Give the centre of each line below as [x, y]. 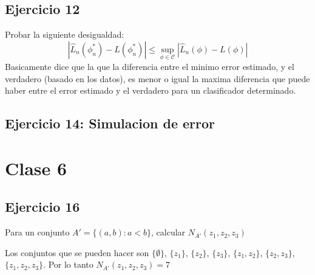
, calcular [168, 232]
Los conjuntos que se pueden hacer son [77, 252]
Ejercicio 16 [42, 207]
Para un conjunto [37, 232]
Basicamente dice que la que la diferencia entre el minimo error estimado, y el [150, 67]
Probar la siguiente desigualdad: [65, 34]
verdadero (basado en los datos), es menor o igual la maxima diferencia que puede [157, 78]
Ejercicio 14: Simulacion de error [110, 123]
